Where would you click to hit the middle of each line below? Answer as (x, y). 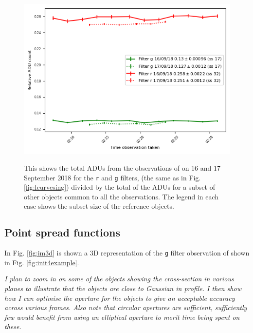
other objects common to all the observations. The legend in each (121, 196)
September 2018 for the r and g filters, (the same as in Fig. (112, 177)
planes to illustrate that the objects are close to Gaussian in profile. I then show (123, 288)
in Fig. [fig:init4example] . (42, 262)
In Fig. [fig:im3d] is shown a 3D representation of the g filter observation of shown (127, 253)
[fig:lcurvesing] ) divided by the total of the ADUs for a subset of (119, 187)
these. (13, 326)
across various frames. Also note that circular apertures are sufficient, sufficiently (126, 307)
